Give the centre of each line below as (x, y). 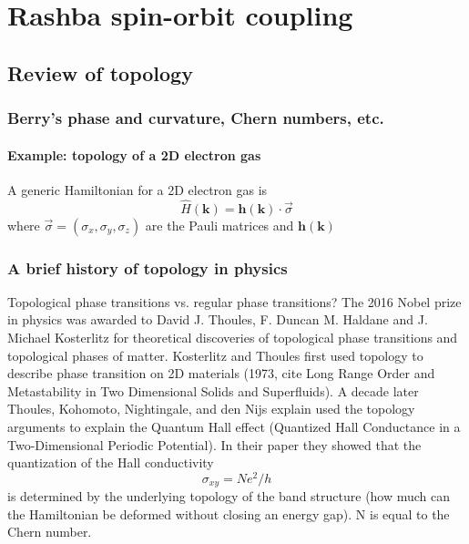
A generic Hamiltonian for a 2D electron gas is (138, 189)
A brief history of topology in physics (148, 267)
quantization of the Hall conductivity (111, 462)
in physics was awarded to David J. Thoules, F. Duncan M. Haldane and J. (218, 319)
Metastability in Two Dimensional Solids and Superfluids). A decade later (213, 390)
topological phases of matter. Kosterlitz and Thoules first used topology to (215, 355)
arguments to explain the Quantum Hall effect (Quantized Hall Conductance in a (234, 426)
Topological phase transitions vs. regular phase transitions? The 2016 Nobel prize (234, 301)
